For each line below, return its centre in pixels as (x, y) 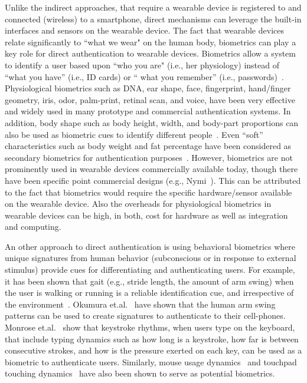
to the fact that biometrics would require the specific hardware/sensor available (148, 192)
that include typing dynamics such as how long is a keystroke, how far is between (152, 339)
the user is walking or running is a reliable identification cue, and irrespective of (149, 293)
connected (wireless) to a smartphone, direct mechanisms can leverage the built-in (153, 19)
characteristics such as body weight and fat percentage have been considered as (148, 146)
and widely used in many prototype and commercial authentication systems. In (148, 111)
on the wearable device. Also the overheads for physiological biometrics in (138, 204)
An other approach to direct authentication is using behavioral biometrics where (150, 246)
